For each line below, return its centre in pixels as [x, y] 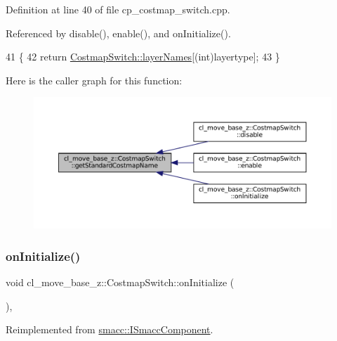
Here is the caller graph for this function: [94, 80]
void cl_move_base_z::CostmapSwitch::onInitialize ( [120, 282]
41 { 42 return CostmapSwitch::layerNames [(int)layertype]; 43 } [143, 57]
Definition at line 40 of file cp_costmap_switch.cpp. [118, 9]
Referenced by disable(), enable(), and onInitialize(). [118, 33]
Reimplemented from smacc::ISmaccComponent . [110, 329]
